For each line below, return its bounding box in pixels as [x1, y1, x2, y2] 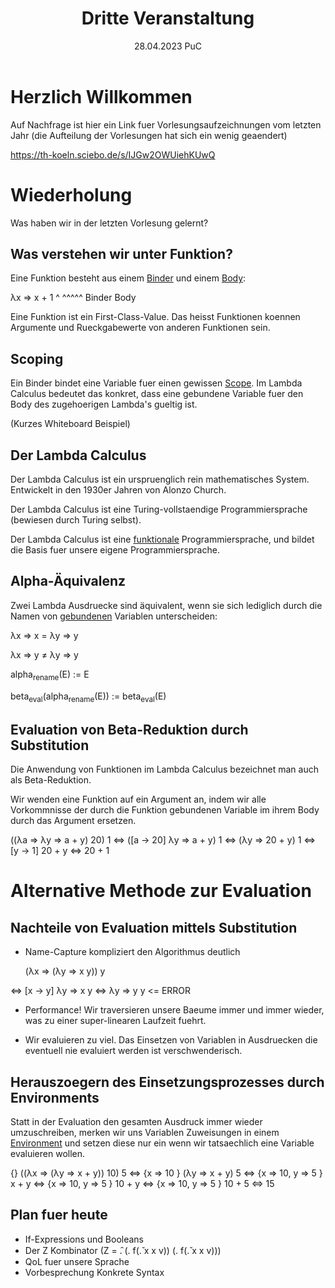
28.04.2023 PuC [134, 40, 202, 52]
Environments [10, 1089, 100, 1106]
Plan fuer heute [10, 1207, 108, 1224]
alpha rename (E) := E [10, 668, 90, 682]
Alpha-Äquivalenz [10, 573, 127, 590]
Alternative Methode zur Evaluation [10, 880, 312, 902]
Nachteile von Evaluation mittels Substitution [10, 919, 298, 936]
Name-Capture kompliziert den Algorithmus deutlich [24, 946, 241, 958]
